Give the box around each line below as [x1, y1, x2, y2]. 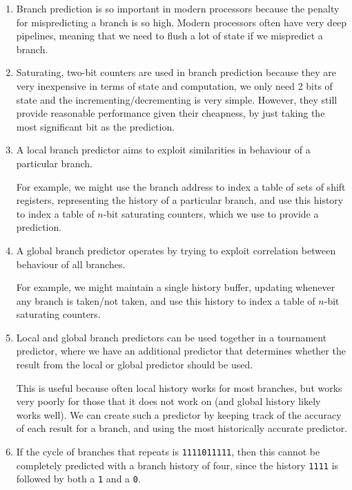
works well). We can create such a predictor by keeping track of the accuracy [16, 407, 342, 422]
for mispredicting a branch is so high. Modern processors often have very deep [16, 15, 347, 29]
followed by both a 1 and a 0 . [16, 471, 141, 486]
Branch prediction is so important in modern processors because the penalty [16, 1, 340, 15]
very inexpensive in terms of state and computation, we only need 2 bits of [16, 78, 333, 93]
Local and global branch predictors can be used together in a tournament [16, 330, 327, 344]
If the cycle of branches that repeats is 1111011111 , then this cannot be [16, 444, 320, 459]
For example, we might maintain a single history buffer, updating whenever [16, 280, 335, 294]
